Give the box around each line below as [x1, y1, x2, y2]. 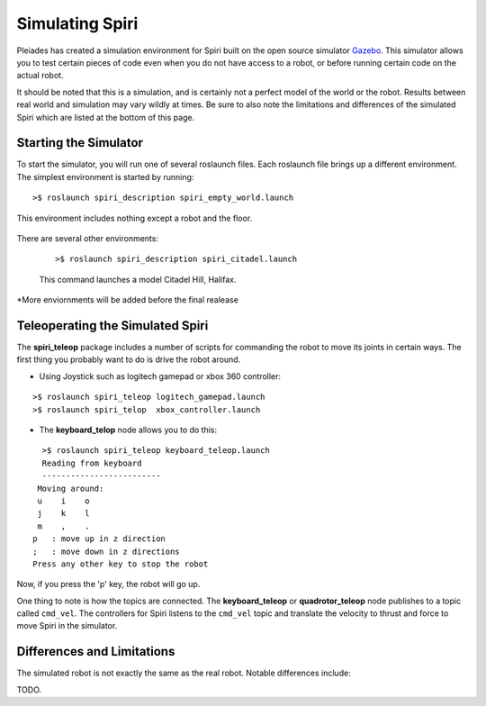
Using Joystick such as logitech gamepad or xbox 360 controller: [39, 370, 282, 382]
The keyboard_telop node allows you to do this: [39, 424, 218, 435]
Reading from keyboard [41, 457, 142, 468]
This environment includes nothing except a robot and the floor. [16, 213, 253, 223]
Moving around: [37, 483, 104, 493]
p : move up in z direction [32, 534, 166, 544]
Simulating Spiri [16, 14, 139, 33]
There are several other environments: [16, 232, 159, 243]
